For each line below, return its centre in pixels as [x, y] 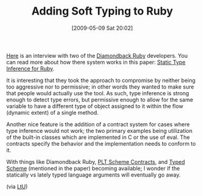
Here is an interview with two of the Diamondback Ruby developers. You [97, 55]
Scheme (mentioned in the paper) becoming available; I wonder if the [93, 168]
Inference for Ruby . [30, 69]
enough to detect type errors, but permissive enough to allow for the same [100, 100]
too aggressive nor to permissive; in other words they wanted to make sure [100, 87]
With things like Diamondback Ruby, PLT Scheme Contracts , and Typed [96, 161]
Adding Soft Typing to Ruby [102, 11]
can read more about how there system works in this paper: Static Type [96, 62]
